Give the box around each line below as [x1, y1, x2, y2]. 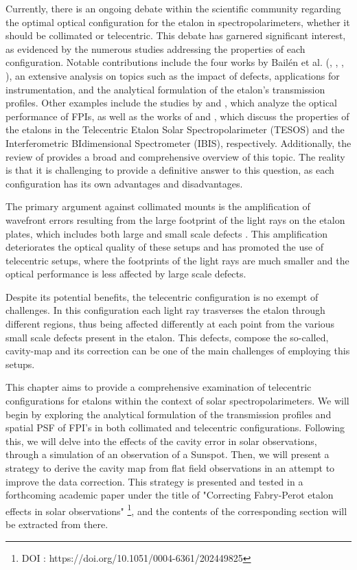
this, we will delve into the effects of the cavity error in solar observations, [5, 433, 317, 448]
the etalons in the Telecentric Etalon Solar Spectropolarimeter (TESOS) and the [5, 122, 345, 137]
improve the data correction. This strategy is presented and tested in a [5, 474, 303, 488]
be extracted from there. [5, 517, 108, 532]
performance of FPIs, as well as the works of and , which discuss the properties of [5, 109, 349, 123]
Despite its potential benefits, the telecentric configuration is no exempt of [5, 289, 319, 304]
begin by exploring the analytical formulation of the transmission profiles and [5, 407, 332, 421]
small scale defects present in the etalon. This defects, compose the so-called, [5, 330, 329, 344]
